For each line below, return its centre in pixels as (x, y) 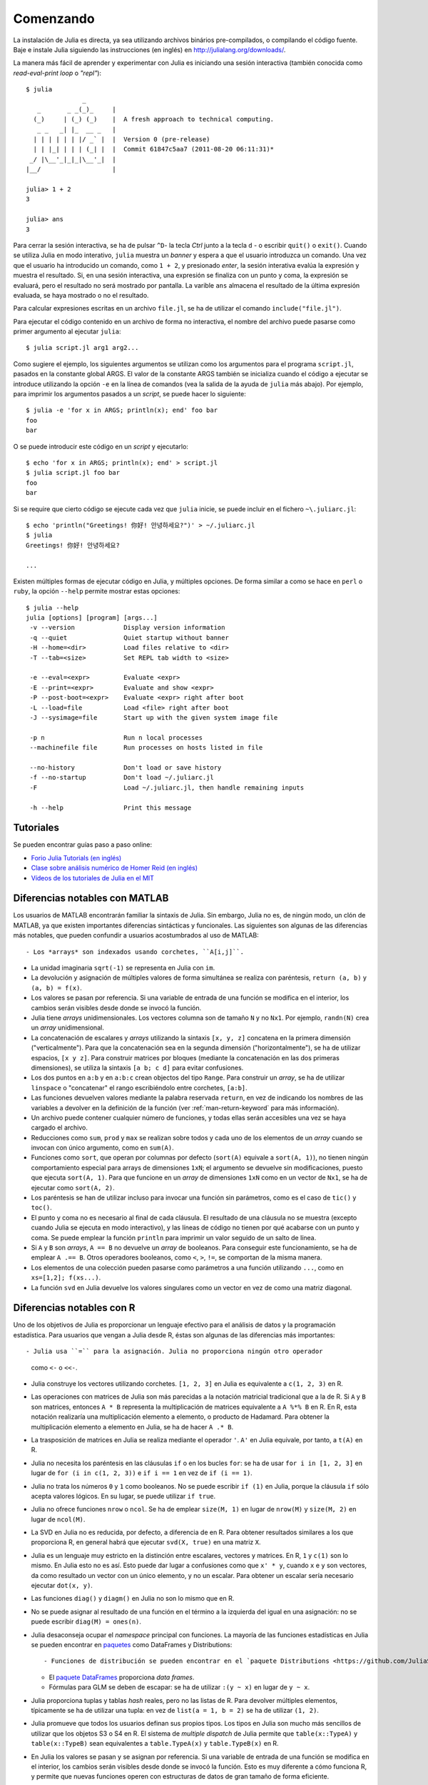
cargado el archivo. (60, 1127)
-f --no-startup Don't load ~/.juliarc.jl (122, 778)
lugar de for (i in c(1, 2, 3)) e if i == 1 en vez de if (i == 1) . (142, 1473)
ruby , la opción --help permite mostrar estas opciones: (97, 591)
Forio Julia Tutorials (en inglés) (76, 858)
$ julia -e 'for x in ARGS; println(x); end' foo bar (122, 410)
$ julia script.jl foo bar (73, 473)
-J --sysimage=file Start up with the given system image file (154, 717)
